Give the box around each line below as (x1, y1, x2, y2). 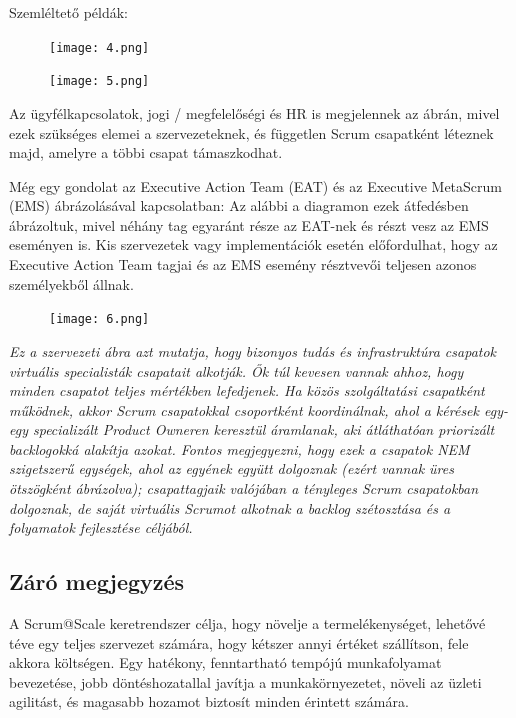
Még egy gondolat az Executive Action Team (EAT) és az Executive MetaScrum (9, 175, 502, 196)
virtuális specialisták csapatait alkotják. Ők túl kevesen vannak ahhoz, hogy (9, 360, 464, 381)
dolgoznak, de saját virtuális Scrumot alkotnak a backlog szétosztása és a (9, 497, 451, 518)
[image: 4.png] (49, 40, 150, 55)
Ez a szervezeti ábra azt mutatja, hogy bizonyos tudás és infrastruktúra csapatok (9, 340, 497, 361)
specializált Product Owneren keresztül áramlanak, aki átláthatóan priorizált (32, 419, 495, 440)
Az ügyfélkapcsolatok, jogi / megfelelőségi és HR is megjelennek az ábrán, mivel (9, 102, 500, 123)
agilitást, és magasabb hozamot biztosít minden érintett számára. (9, 691, 409, 712)
